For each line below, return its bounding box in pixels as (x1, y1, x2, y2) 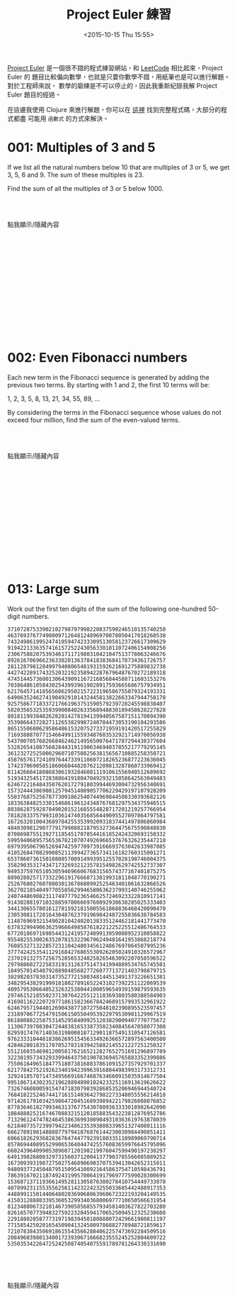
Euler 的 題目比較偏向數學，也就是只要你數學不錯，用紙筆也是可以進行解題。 (7, 72, 231, 81)
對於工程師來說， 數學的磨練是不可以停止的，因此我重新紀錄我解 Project (7, 81, 218, 89)
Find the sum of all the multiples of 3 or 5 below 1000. (7, 184, 164, 192)
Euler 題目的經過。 (7, 90, 62, 99)
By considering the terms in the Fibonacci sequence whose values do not (7, 408, 221, 416)
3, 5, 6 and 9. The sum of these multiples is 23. (7, 170, 144, 179)
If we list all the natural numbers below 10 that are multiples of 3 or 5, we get (7, 162, 230, 171)
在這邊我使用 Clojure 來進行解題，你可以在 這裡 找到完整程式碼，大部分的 (7, 105, 221, 113)
